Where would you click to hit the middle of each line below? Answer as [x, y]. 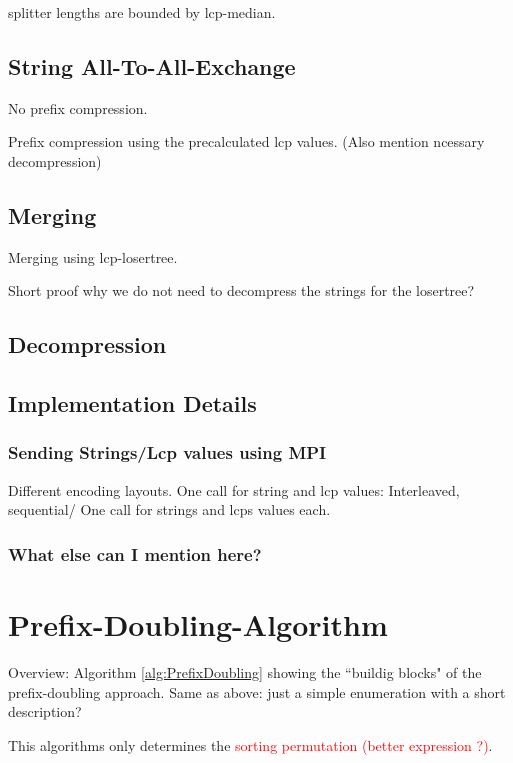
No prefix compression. [78, 107]
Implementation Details [132, 403]
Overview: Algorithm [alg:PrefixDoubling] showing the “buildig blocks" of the [245, 671]
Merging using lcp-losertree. [93, 256]
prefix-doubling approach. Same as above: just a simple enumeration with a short [257, 691]
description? [45, 711]
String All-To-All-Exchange [152, 65]
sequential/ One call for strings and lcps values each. [169, 509]
